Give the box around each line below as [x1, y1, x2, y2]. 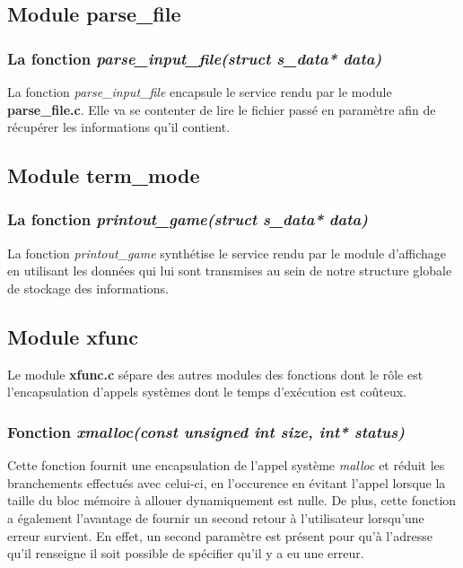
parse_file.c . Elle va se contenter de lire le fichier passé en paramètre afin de [7, 100, 436, 118]
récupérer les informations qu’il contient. [7, 118, 231, 136]
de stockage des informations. [7, 278, 169, 297]
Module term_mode [7, 162, 200, 189]
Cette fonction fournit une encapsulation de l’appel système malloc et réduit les [7, 456, 445, 475]
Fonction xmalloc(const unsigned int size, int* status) [7, 420, 405, 442]
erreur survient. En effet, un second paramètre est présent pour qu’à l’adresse [7, 526, 432, 545]
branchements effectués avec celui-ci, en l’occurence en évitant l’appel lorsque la [7, 473, 446, 492]
